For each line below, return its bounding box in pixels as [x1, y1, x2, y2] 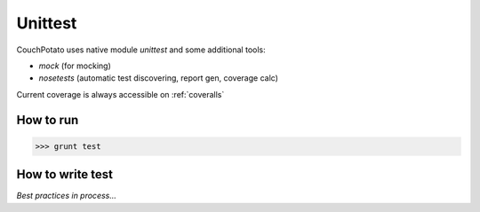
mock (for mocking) [38, 60, 111, 71]
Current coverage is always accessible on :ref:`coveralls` [16, 89, 225, 99]
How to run [16, 112, 79, 128]
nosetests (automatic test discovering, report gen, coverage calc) [38, 73, 279, 83]
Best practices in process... [16, 191, 117, 201]
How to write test [16, 167, 114, 182]
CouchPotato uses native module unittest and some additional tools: [16, 44, 266, 55]
